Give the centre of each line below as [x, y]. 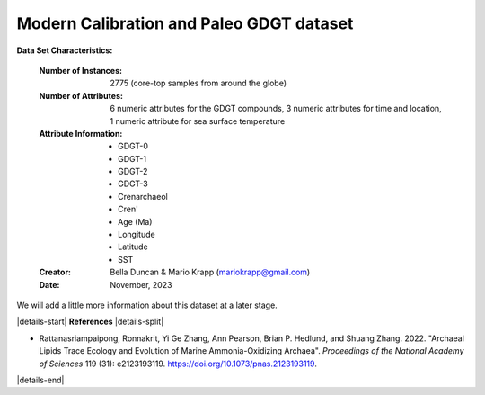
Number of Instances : [81, 70]
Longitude [137, 235]
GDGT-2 [133, 172]
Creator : [55, 272]
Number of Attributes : [81, 95]
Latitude [133, 247]
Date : [49, 284]
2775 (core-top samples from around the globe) [198, 83]
